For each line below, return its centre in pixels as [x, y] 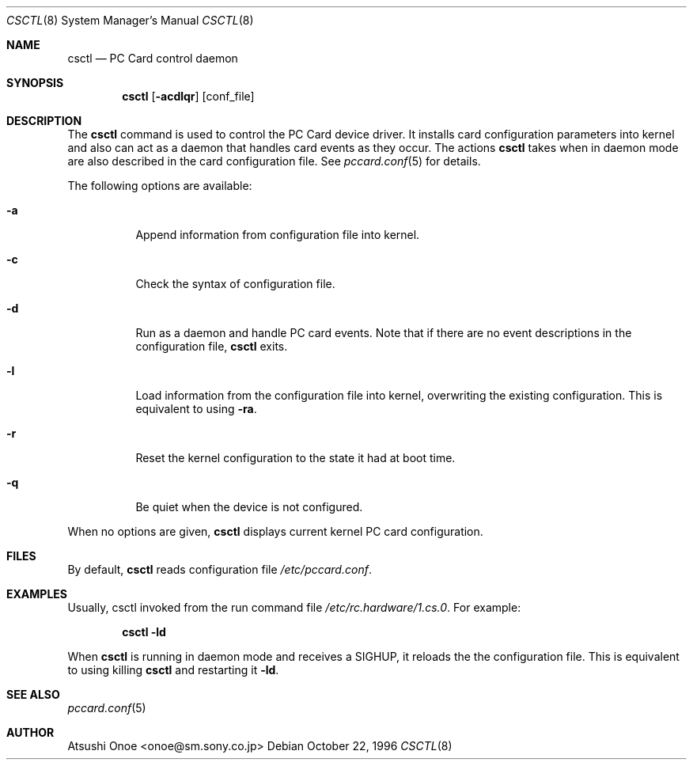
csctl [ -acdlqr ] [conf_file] [188, 96]
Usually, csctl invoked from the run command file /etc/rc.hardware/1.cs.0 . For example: [294, 607]
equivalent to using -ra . [196, 409]
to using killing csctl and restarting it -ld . [173, 670]
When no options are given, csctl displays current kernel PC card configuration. [275, 531]
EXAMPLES [37, 594]
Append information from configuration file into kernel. [278, 235]
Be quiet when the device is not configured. [249, 507]
